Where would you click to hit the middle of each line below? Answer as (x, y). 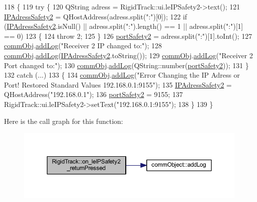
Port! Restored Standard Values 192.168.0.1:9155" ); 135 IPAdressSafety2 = (118, 84)
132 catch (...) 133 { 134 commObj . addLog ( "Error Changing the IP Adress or (122, 75)
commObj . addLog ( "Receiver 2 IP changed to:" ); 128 (83, 46)
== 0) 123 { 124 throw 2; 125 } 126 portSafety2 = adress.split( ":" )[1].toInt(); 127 (128, 36)
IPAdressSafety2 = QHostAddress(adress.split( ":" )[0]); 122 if (96, 16)
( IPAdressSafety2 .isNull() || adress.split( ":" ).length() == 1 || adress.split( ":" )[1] (124, 26)
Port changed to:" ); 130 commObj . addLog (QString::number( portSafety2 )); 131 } (127, 65)
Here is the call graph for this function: (64, 121)
